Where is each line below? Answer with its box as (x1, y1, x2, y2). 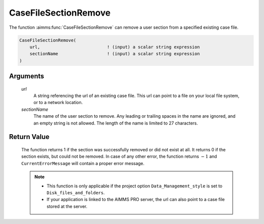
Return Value (9, 133, 50, 141)
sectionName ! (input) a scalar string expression (29, 51, 200, 57)
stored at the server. (46, 203, 88, 209)
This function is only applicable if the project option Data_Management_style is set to (46, 183, 222, 189)
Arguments (9, 72, 44, 81)
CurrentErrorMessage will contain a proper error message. (21, 160, 145, 166)
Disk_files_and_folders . (46, 190, 105, 196)
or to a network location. (33, 100, 83, 105)
